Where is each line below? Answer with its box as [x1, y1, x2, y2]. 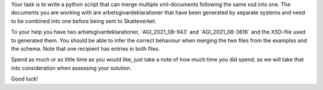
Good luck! [11, 75, 38, 83]
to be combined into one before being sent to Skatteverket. [11, 17, 157, 24]
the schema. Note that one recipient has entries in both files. [11, 45, 160, 52]
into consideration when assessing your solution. [11, 64, 132, 72]
